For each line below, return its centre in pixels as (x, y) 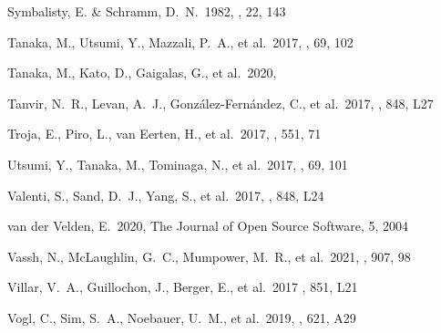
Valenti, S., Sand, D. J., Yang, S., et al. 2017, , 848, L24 (166, 195)
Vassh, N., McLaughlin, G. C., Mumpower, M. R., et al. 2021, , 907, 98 (209, 256)
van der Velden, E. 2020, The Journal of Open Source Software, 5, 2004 (208, 226)
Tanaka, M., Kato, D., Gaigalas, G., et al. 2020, (142, 73)
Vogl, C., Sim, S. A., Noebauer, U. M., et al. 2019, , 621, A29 (182, 317)
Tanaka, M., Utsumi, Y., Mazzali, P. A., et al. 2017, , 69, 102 (180, 42)
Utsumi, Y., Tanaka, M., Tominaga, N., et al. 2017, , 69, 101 (178, 164)
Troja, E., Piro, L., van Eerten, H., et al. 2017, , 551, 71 (164, 134)
